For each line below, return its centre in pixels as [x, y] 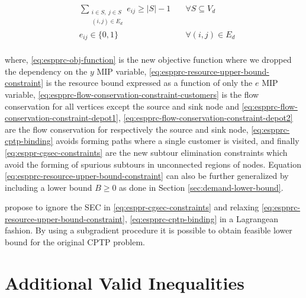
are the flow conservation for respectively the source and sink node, [127, 129]
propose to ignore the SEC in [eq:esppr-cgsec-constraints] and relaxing [132, 207]
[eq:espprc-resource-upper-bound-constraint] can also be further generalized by [147, 176]
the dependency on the [46, 71]
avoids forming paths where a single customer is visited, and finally [178, 141]
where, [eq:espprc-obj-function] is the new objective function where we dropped [148, 60]
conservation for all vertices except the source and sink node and [122, 106]
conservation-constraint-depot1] [62, 118]
